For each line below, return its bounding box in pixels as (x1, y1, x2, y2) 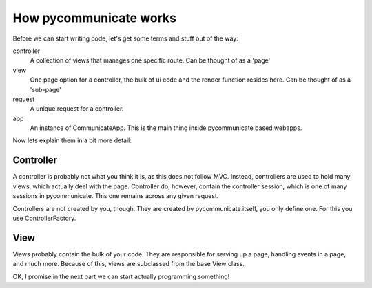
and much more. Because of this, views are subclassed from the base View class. (12, 260, 245, 268)
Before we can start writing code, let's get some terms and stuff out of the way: (12, 34, 239, 43)
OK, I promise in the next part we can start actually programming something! (12, 272, 230, 280)
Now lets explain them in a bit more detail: (12, 136, 132, 144)
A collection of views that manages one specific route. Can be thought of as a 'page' (30, 56, 271, 65)
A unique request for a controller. (30, 104, 124, 113)
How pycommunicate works (12, 10, 177, 25)
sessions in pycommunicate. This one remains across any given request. (12, 192, 219, 200)
